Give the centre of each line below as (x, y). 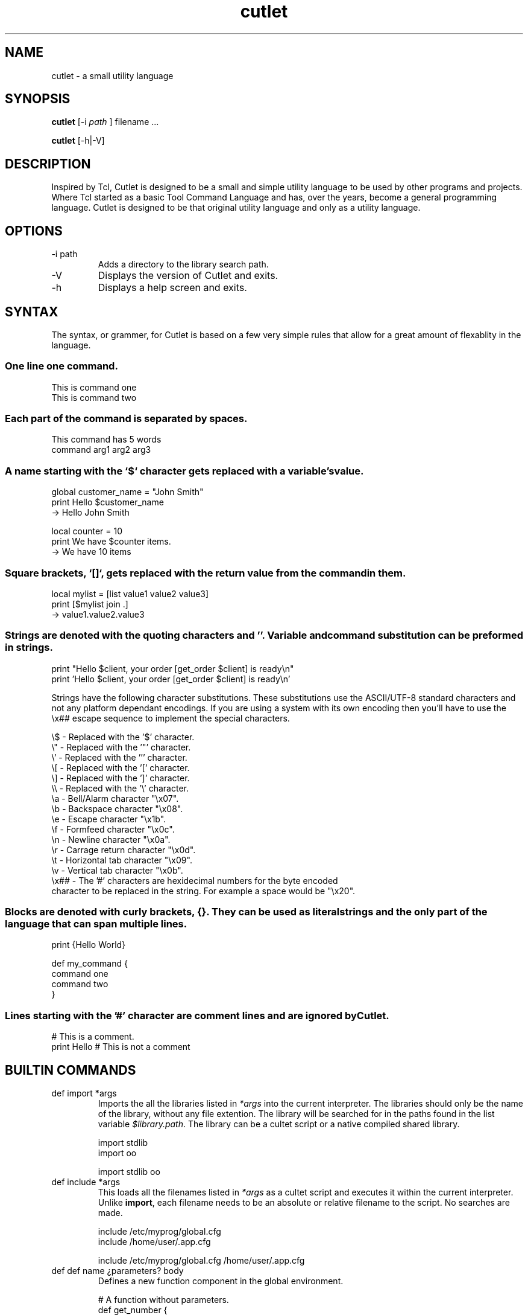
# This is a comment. (93, 1037)
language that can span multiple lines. (96, 924)
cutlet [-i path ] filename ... (105, 122)
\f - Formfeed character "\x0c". (113, 829)
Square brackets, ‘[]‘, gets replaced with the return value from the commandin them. (206, 573)
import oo (117, 1153)
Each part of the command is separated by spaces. (126, 419)
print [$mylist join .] (90, 604)
